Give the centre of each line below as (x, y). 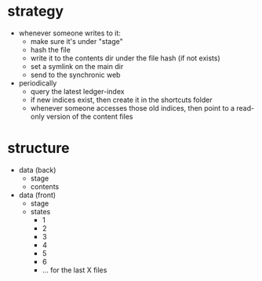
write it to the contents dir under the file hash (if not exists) (125, 58)
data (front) (37, 195)
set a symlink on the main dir (77, 66)
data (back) (37, 170)
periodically (38, 83)
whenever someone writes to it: (69, 33)
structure (38, 148)
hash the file (51, 49)
